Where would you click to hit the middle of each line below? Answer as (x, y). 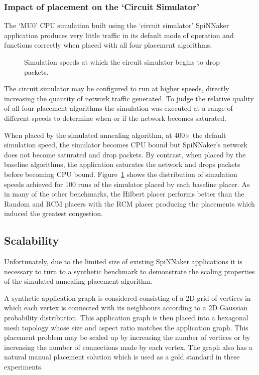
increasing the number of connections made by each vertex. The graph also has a (128, 347)
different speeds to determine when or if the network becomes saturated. (115, 118)
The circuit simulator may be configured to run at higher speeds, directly (117, 88)
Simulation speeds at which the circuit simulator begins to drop (122, 62)
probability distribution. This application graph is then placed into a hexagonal (126, 318)
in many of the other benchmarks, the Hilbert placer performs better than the (124, 194)
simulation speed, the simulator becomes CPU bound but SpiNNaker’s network (126, 145)
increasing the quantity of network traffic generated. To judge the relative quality (129, 98)
